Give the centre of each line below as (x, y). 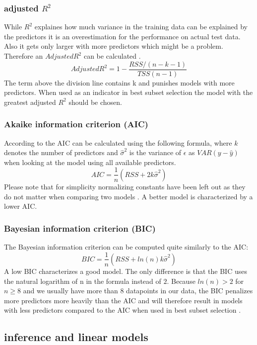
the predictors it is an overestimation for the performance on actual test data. (122, 36)
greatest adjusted (30, 102)
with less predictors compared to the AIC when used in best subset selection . (123, 310)
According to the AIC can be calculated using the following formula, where (118, 142)
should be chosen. (95, 102)
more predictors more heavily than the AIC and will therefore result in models (123, 300)
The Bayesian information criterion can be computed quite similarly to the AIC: (126, 246)
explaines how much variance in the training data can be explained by (141, 27)
